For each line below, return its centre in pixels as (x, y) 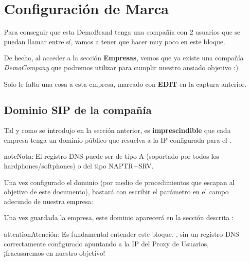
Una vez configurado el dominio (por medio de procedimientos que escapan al (119, 182)
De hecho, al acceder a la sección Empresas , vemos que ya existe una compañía (124, 58)
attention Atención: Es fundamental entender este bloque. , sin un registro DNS (122, 234)
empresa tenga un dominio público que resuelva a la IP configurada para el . (118, 140)
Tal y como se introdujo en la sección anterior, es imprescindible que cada (117, 130)
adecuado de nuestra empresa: (49, 201)
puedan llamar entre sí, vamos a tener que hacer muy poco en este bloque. (115, 41)
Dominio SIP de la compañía (78, 110)
